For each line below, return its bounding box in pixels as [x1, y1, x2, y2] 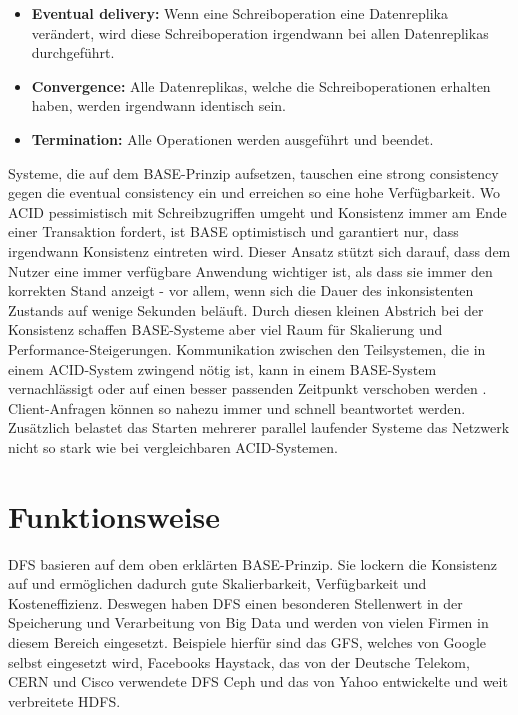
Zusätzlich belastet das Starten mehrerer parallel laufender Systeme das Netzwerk [8, 417, 510, 438]
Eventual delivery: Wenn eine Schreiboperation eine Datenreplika [31, 3, 448, 23]
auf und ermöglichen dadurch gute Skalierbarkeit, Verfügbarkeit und [8, 573, 427, 594]
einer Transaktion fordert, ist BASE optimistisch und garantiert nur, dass [8, 221, 459, 242]
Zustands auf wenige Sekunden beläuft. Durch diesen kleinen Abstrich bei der [8, 299, 484, 320]
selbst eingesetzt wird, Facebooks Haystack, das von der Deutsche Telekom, [8, 651, 470, 672]
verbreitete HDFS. [8, 690, 121, 711]
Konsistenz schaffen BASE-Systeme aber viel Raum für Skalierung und [8, 319, 443, 340]
